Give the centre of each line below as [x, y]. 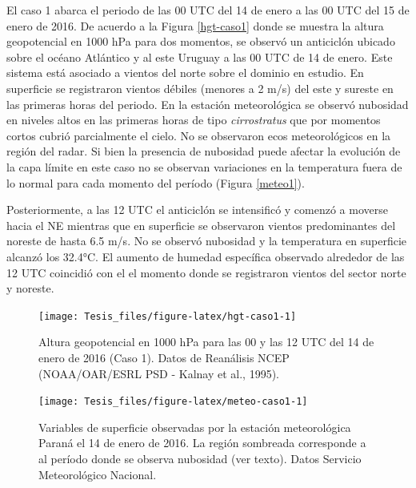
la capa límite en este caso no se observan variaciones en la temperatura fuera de [204, 166]
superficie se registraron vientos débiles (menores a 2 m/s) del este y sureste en [200, 88]
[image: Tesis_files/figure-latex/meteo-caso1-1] [173, 402]
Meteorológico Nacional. [98, 474]
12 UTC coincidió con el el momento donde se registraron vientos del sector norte [206, 272]
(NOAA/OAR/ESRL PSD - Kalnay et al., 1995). [159, 373]
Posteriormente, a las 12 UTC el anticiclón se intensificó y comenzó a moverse [197, 210]
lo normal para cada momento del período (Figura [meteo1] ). [156, 182]
